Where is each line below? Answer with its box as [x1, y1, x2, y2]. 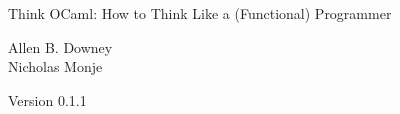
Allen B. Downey [8, 36, 113, 57]
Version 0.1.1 [8, 89, 87, 110]
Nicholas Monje [8, 56, 103, 77]
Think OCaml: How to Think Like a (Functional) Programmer [8, 3, 392, 23]
